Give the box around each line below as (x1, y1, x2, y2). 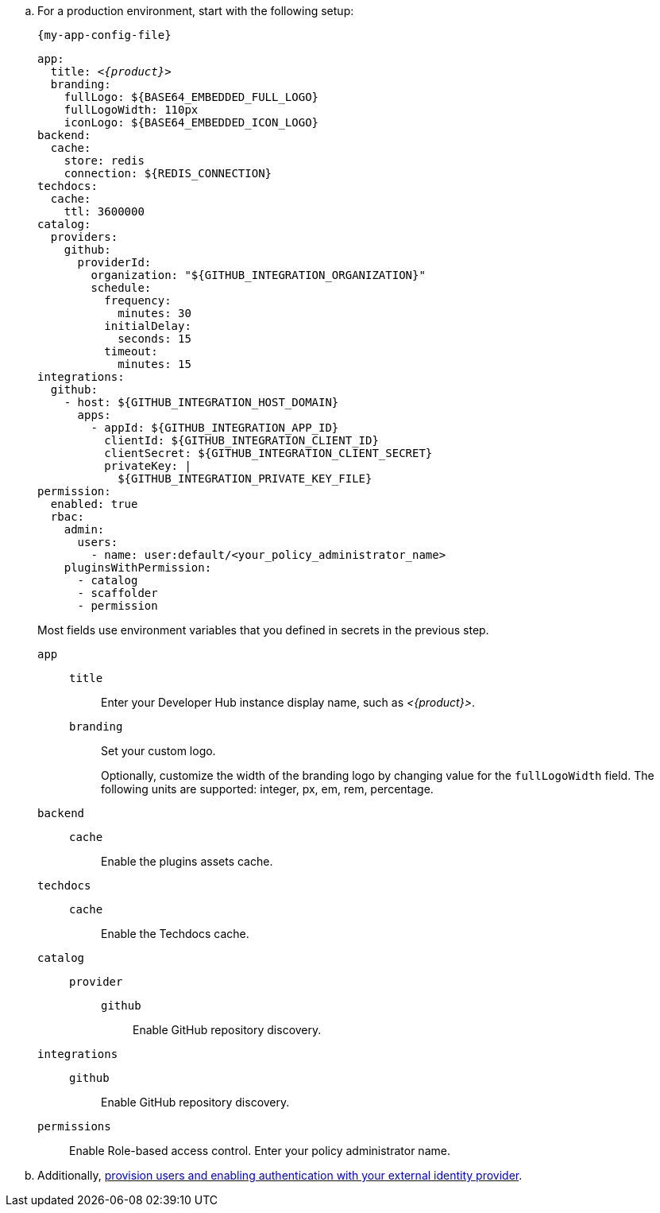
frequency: (104, 294, 172, 307)
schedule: (91, 281, 152, 294)
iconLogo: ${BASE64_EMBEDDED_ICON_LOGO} (64, 116, 319, 129)
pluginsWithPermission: (64, 561, 212, 574)
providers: (50, 231, 118, 243)
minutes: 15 (118, 358, 191, 370)
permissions (37, 1120, 111, 1133)
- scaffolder (77, 587, 158, 599)
